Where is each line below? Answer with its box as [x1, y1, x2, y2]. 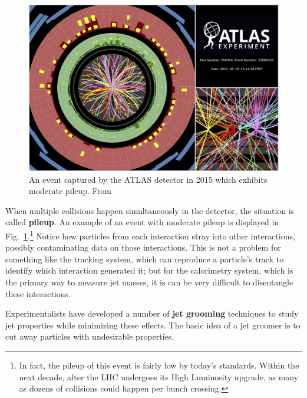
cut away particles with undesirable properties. [5, 330, 174, 343]
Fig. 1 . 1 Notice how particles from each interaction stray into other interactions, [5, 228, 295, 242]
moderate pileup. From [29, 185, 111, 197]
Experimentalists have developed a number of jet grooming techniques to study [5, 307, 299, 320]
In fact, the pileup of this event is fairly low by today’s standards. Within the [19, 358, 299, 371]
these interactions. [5, 287, 71, 300]
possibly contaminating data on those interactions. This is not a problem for [5, 241, 281, 254]
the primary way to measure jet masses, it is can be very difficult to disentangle [5, 275, 293, 288]
